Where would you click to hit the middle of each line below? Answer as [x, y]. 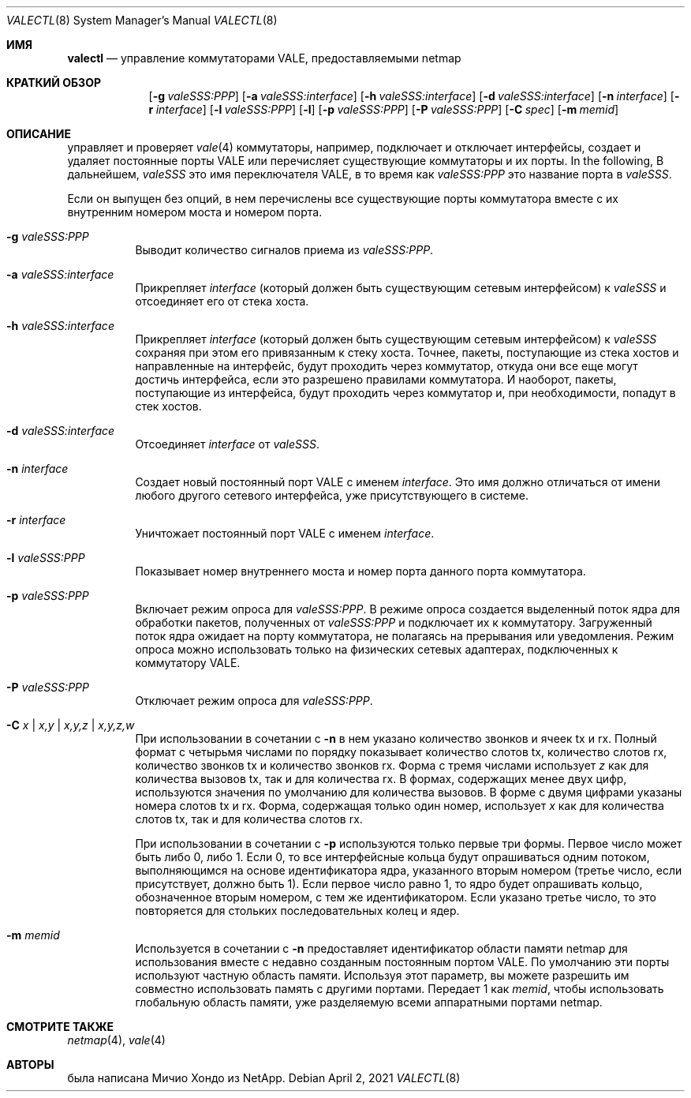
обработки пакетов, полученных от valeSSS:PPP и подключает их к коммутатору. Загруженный [394, 622]
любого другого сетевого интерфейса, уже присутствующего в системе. [332, 495]
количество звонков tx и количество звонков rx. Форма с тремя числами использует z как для [392, 765]
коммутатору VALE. [188, 663]
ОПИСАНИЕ [39, 134]
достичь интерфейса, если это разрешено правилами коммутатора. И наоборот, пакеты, [376, 379]
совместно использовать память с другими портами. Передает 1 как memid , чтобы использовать [400, 989]
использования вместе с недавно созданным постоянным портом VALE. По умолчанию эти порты [402, 962]
